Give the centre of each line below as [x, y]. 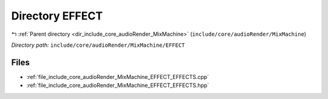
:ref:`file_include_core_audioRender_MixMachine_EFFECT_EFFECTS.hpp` [118, 86]
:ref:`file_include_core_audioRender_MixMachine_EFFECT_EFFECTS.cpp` [118, 77]
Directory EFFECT [57, 16]
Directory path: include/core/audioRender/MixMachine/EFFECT [98, 45]
